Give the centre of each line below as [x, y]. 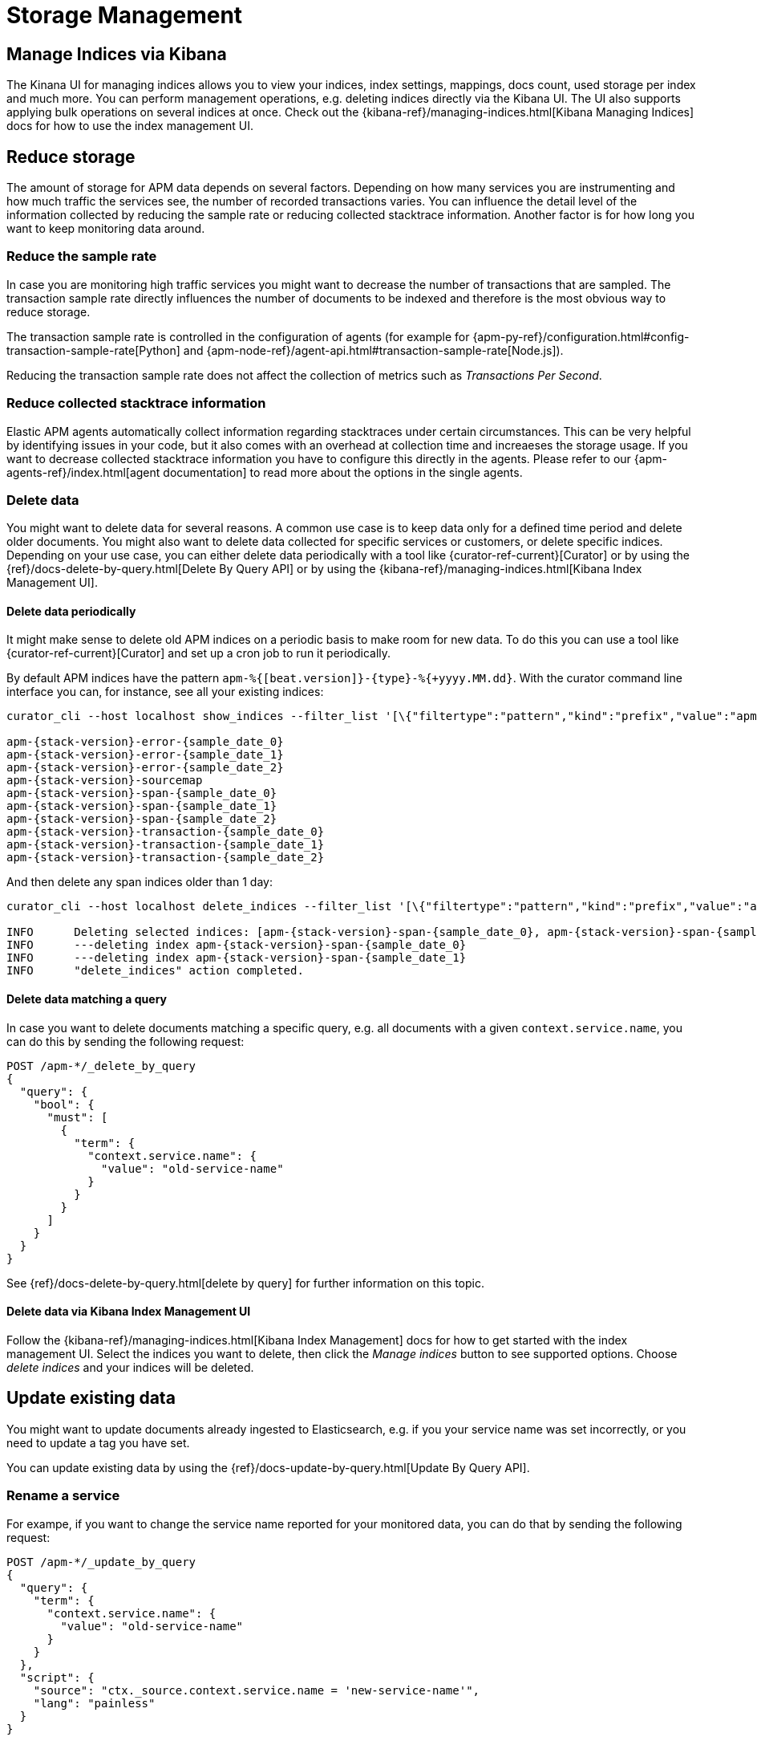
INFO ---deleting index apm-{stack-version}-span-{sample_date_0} [237, 945]
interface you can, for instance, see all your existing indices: [165, 692]
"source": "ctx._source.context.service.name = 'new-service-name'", [257, 1690]
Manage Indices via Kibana [117, 54]
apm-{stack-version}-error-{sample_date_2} [145, 768]
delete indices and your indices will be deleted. [130, 1367]
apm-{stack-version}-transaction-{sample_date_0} [166, 832]
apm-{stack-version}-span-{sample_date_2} [142, 819]
